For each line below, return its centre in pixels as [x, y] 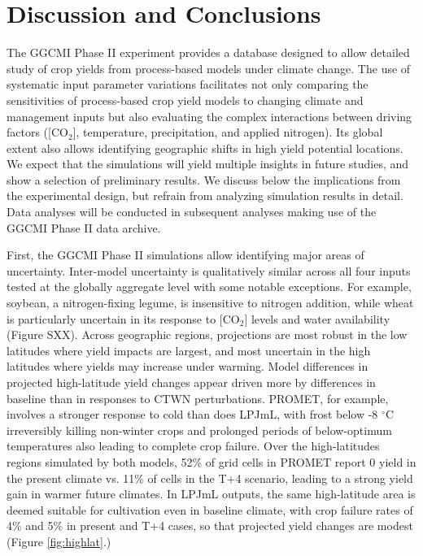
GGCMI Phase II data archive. [84, 227]
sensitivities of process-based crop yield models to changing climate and [185, 100]
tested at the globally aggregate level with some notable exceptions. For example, [209, 287]
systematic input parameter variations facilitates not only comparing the [188, 84]
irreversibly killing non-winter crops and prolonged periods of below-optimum [199, 430]
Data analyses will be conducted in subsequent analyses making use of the [192, 212]
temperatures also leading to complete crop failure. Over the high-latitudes [193, 446]
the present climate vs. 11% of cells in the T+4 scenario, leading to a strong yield [210, 478]
